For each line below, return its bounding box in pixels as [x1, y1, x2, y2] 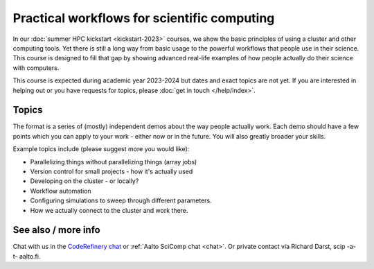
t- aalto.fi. [12, 252, 41, 260]
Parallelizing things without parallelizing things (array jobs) [30, 157, 197, 166]
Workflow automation [30, 186, 91, 195]
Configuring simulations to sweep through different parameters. [30, 196, 212, 205]
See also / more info [12, 224, 100, 236]
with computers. [12, 63, 60, 72]
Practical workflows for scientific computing [12, 10, 275, 26]
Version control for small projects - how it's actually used [30, 167, 193, 175]
